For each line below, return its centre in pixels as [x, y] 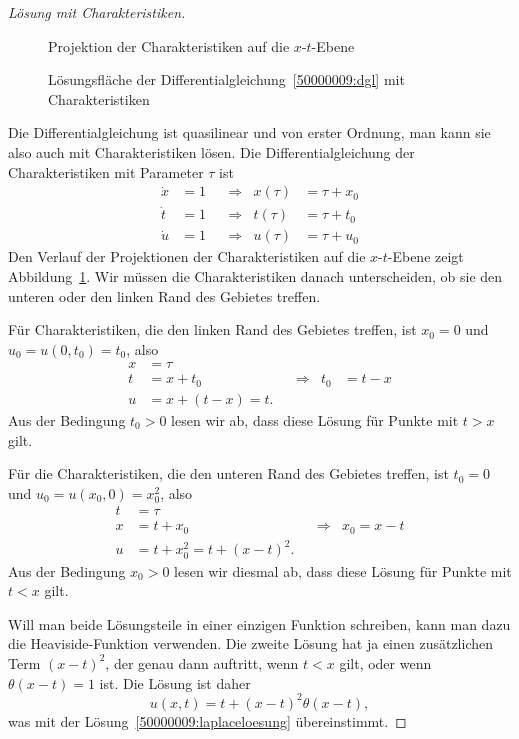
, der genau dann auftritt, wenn [202, 662]
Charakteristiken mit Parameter [106, 171]
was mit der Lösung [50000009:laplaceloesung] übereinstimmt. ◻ [207, 720]
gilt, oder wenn [385, 662]
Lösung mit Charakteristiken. [97, 12]
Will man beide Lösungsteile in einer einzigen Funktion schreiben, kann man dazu [259, 623]
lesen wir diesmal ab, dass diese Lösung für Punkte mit [343, 570]
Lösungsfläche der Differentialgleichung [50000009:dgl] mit [226, 79]
